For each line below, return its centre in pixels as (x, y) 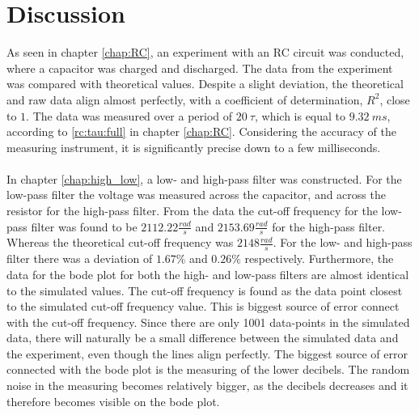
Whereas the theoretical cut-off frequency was (120, 242)
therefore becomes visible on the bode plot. (113, 401)
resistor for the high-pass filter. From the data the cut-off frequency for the (192, 211)
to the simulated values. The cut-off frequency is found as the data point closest (205, 290)
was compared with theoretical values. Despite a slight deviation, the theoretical (205, 84)
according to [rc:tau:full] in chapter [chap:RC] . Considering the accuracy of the (201, 131)
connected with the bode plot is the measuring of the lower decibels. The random (208, 369)
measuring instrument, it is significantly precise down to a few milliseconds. (194, 147)
